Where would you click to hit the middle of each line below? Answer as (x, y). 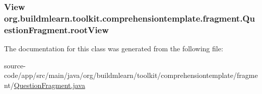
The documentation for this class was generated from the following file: (114, 49)
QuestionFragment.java (49, 85)
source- (15, 65)
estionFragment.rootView (56, 29)
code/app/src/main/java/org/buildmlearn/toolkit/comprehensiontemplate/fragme (131, 75)
